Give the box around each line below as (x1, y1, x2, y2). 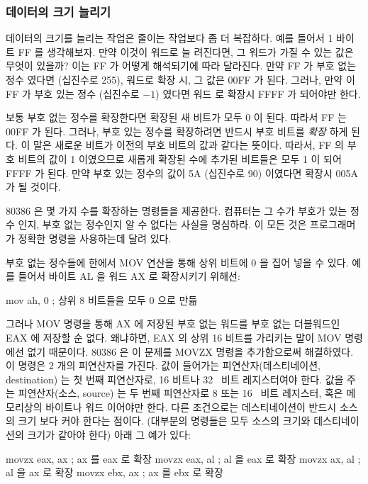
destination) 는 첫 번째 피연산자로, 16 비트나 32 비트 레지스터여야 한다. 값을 (6, 371, 344, 386)
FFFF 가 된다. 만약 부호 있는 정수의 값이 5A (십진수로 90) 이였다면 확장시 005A (6, 165, 358, 180)
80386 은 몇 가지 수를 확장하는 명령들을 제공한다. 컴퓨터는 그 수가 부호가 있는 (6, 203, 347, 218)
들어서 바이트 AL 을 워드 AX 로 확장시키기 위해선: (18, 269, 240, 283)
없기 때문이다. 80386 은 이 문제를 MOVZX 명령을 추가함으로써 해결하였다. (27, 344, 354, 359)
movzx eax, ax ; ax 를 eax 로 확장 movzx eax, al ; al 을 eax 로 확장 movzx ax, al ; (6, 451, 361, 466)
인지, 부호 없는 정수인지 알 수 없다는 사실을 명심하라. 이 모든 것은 (18, 217, 307, 232)
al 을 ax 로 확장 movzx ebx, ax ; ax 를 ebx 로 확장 (6, 465, 223, 480)
